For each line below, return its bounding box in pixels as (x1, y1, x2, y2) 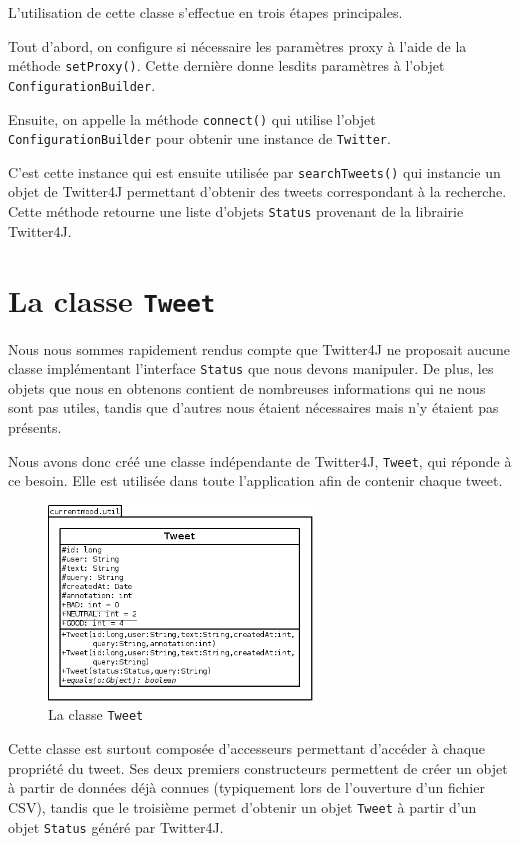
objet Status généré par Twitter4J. (8, 816, 224, 837)
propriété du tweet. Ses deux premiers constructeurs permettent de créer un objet (8, 757, 508, 778)
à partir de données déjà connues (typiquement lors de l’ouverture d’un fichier (8, 777, 485, 798)
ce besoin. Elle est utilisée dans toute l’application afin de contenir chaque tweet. (8, 470, 503, 491)
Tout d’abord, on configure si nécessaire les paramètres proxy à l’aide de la (8, 35, 467, 56)
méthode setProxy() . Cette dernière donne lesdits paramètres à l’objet (8, 55, 445, 76)
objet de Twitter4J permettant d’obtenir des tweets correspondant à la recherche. (8, 181, 507, 202)
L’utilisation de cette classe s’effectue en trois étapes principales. (8, 2, 403, 22)
